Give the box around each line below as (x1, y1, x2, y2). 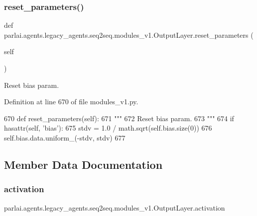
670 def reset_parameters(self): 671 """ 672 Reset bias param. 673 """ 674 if (4, 113, 234, 123)
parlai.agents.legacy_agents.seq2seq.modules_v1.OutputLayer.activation (4, 202, 225, 213)
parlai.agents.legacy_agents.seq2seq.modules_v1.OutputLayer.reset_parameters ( (4, 29, 254, 40)
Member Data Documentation (4, 156, 163, 172)
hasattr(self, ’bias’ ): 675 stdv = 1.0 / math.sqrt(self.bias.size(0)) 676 (4, 123, 212, 133)
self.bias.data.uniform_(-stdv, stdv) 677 (4, 132, 126, 143)
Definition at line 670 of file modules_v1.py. (4, 96, 138, 107)
